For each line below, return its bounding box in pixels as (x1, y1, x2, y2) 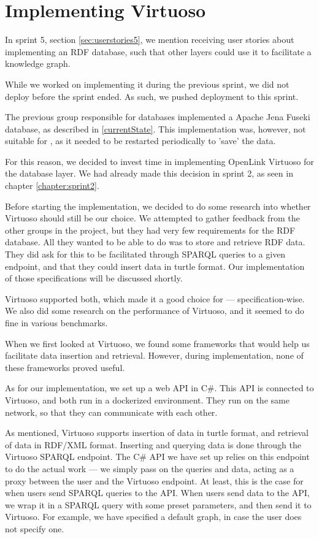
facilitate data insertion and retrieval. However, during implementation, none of (5, 349, 304, 362)
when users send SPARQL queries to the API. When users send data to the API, (5, 486, 310, 499)
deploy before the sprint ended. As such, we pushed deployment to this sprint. (5, 90, 299, 102)
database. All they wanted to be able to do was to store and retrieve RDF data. (5, 235, 306, 248)
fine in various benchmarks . (5, 316, 108, 329)
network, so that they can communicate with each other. (5, 405, 218, 418)
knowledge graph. (5, 57, 71, 70)
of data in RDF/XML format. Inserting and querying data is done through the (5, 438, 301, 451)
